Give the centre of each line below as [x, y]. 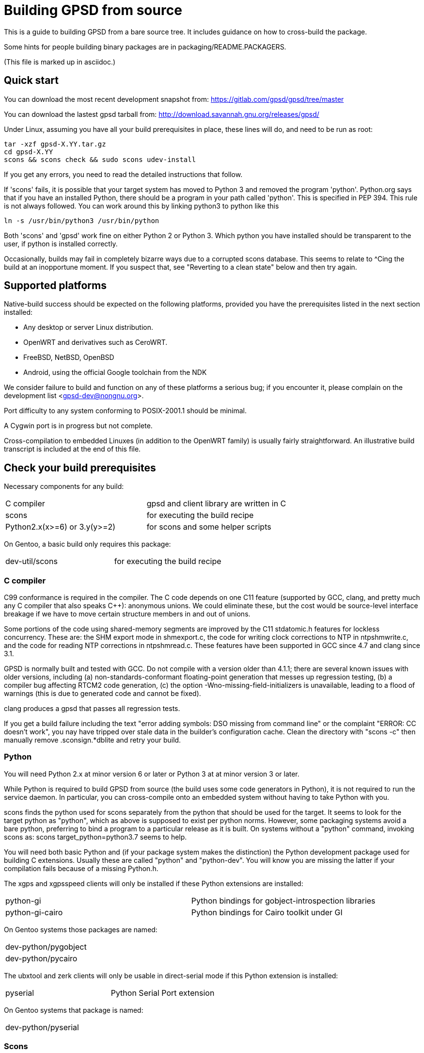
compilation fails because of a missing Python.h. [81, 868]
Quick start [31, 81]
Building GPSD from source [93, 10]
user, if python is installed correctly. [61, 243]
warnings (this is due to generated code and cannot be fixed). [102, 694]
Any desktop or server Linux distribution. [88, 327]
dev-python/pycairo [41, 958]
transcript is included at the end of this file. [72, 449]
